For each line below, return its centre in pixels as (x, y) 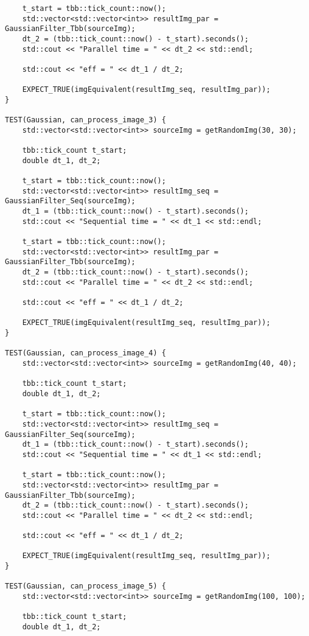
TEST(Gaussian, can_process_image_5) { (85, 586)
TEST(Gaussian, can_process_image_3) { (85, 120)
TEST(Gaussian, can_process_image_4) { (85, 353)
